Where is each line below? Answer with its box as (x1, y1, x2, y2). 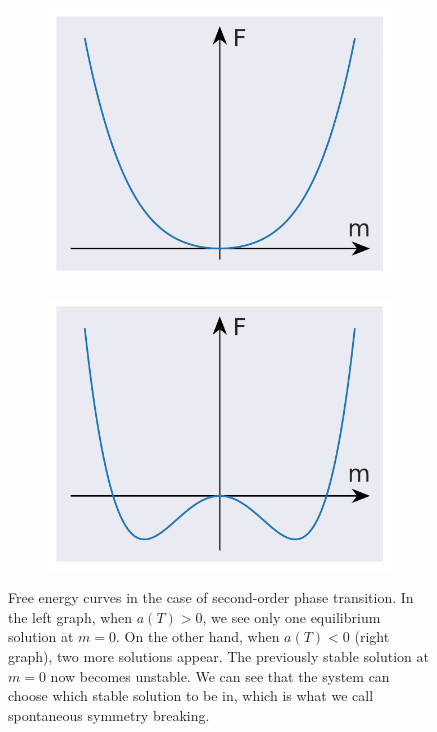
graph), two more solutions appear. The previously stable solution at (8, 645, 429, 666)
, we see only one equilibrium (202, 606, 381, 627)
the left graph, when (8, 606, 133, 627)
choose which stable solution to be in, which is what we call (8, 685, 374, 706)
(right (354, 626, 390, 647)
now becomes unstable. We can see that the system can (50, 665, 390, 686)
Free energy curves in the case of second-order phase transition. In (8, 587, 414, 608)
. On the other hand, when (116, 626, 280, 647)
